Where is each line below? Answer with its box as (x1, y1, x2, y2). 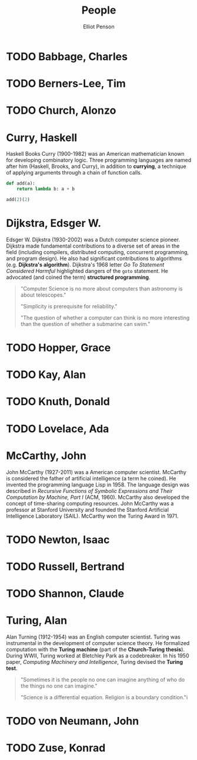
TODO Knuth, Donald (6, 395, 110, 409)
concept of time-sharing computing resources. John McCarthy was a (6, 499, 174, 507)
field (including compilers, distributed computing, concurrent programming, (6, 248, 189, 255)
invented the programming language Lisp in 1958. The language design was (6, 481, 190, 488)
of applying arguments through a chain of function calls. (6, 169, 142, 176)
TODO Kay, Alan (6, 368, 86, 381)
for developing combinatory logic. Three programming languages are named (6, 157, 192, 164)
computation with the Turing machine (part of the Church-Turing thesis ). (6, 646, 185, 653)
